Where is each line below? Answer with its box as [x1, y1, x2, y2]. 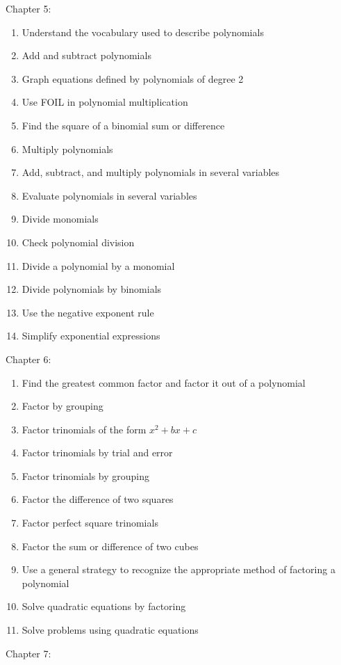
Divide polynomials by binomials [22, 282, 162, 296]
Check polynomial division [22, 234, 135, 249]
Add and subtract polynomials [22, 48, 151, 63]
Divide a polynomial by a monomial [22, 258, 175, 273]
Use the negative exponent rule [22, 305, 154, 319]
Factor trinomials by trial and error [22, 445, 173, 460]
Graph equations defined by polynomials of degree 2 [22, 71, 244, 86]
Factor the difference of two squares [22, 492, 174, 506]
